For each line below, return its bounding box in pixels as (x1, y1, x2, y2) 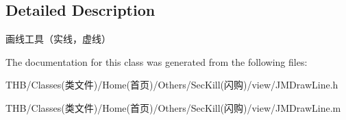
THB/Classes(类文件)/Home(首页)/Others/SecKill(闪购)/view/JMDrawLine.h (5, 77, 338, 92)
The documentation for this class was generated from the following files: (5, 54, 308, 69)
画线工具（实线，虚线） (5, 32, 111, 46)
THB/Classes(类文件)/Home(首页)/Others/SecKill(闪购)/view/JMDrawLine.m (5, 100, 341, 115)
